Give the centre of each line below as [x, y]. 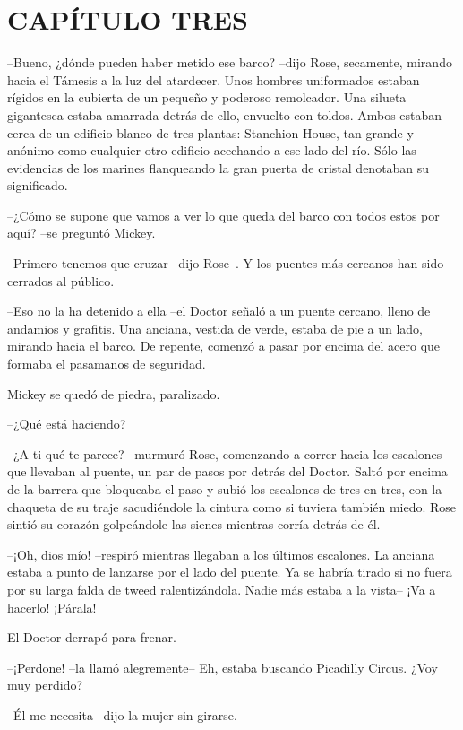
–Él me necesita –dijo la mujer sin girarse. [122, 714]
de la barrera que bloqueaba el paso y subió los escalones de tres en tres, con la [225, 489]
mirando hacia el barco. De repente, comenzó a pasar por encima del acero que [224, 346]
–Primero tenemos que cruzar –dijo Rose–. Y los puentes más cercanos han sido [226, 263]
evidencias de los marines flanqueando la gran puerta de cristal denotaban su [219, 167]
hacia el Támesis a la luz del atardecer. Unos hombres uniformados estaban [214, 79]
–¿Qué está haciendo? [67, 424]
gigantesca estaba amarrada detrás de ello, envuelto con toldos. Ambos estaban [225, 114]
